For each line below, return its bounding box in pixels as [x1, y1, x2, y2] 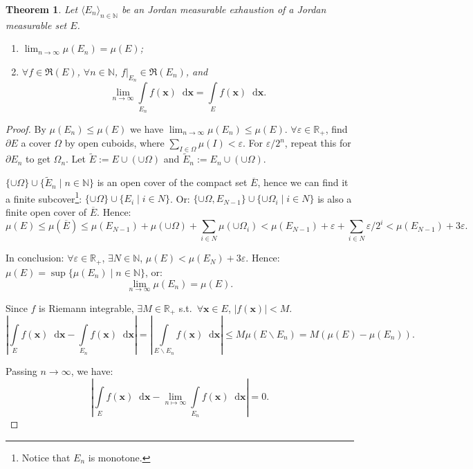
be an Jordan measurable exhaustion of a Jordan [121, 2, 326, 16]
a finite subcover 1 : [6, 189, 82, 205]
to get [26, 151, 50, 166]
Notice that [21, 450, 71, 464]
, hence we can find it [257, 175, 349, 190]
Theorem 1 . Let [6, 2, 78, 16]
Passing [6, 363, 37, 378]
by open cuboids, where [64, 136, 165, 150]
